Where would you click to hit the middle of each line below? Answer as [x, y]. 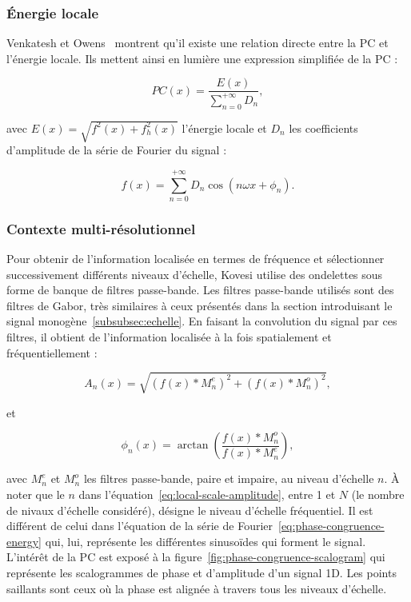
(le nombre [378, 494]
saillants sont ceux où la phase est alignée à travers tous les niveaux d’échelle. [197, 588]
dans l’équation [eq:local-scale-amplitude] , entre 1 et [207, 494]
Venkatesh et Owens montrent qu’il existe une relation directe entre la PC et [198, 43]
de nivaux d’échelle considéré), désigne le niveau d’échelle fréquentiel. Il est [190, 510]
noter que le [36, 494]
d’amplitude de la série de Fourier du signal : [117, 150]
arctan [193, 446]
